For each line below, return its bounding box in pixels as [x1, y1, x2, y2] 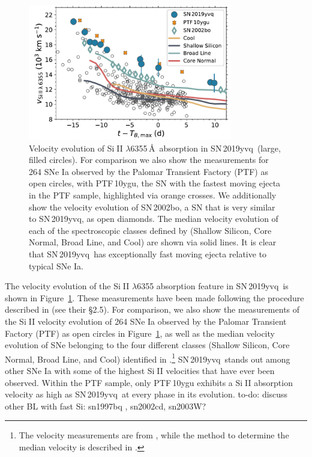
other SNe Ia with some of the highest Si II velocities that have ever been [5, 364, 275, 376]
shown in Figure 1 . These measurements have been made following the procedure [5, 291, 304, 304]
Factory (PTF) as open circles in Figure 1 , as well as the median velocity [5, 327, 275, 339]
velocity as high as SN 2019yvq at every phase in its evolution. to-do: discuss [5, 388, 288, 400]
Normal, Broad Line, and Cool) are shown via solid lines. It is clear [29, 236, 277, 248]
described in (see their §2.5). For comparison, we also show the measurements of [5, 303, 300, 316]
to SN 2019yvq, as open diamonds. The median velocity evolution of [29, 212, 278, 225]
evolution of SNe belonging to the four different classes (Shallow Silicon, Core [5, 339, 290, 351]
